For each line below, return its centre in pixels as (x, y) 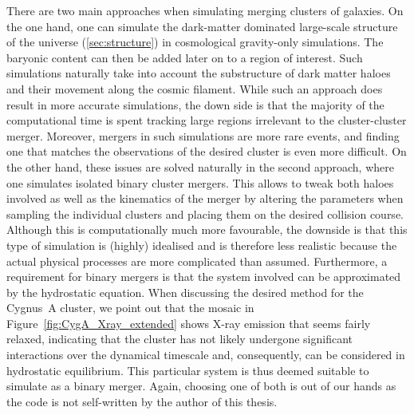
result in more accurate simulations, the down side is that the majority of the (195, 104)
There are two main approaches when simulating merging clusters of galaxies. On (205, 10)
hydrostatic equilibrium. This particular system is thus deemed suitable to (188, 370)
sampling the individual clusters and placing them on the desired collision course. (205, 213)
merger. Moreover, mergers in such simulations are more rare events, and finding (203, 135)
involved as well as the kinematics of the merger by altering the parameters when (205, 198)
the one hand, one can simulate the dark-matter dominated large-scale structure (202, 26)
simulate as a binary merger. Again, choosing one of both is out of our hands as (201, 386)
